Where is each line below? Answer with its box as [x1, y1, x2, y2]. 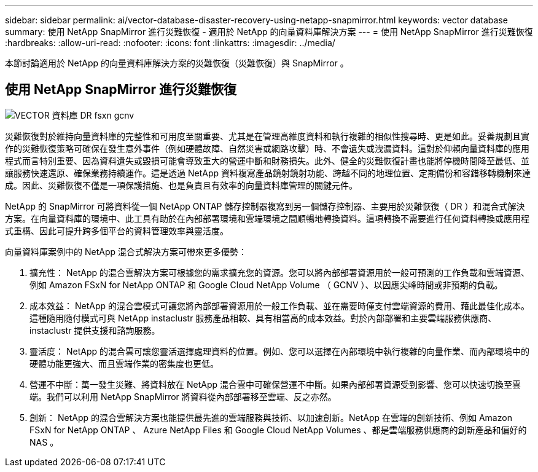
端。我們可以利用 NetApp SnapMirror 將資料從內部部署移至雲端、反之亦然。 [29, 391, 337, 402]
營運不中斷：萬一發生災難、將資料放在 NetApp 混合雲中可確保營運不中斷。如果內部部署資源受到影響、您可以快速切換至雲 [29, 379, 521, 390]
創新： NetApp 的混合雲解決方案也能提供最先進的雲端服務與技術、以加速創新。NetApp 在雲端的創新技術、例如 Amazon [29, 412, 512, 423]
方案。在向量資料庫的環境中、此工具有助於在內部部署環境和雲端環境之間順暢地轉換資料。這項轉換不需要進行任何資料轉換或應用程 [5, 213, 529, 224]
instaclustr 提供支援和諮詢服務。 [29, 324, 160, 336]
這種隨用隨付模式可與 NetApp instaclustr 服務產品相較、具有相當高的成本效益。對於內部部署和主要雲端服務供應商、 [29, 312, 497, 323]
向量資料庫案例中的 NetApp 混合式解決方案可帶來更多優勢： [5, 246, 247, 257]
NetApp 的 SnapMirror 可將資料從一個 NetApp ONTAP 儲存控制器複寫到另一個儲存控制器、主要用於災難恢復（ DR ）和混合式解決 [5, 200, 525, 211]
